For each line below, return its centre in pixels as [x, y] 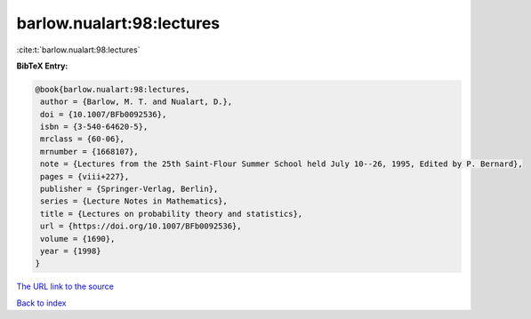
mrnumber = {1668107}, [90, 152]
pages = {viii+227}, [85, 176]
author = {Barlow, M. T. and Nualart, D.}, [137, 102]
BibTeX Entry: [42, 66]
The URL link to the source [65, 287]
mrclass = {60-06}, [82, 139]
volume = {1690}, [78, 239]
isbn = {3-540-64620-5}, [94, 127]
